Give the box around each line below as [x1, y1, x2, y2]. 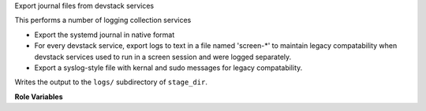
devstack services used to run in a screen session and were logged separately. [34, 52, 292, 61]
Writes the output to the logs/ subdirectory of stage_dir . [14, 77, 208, 87]
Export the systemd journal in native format [34, 30, 175, 39]
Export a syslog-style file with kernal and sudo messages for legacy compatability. [34, 63, 303, 72]
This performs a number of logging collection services [14, 16, 192, 25]
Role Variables [14, 91, 63, 102]
